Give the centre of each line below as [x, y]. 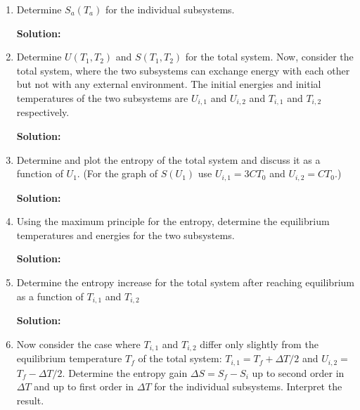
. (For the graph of [117, 173]
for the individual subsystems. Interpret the [248, 386]
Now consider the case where [78, 344]
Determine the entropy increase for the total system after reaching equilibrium [185, 282]
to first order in [101, 386]
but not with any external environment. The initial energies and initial [169, 84]
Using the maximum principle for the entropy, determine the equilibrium [173, 221]
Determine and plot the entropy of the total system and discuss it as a [168, 159]
